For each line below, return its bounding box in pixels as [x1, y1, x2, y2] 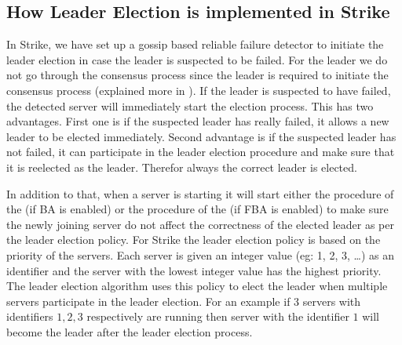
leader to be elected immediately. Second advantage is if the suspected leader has [6, 128, 397, 144]
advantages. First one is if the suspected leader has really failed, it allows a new [6, 113, 389, 129]
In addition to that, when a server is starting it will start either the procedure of [6, 185, 394, 202]
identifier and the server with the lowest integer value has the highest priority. [6, 262, 382, 278]
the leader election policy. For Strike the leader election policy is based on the [6, 231, 381, 248]
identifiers [6, 308, 53, 325]
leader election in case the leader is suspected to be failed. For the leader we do [6, 51, 388, 67]
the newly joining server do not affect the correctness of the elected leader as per [6, 216, 394, 232]
